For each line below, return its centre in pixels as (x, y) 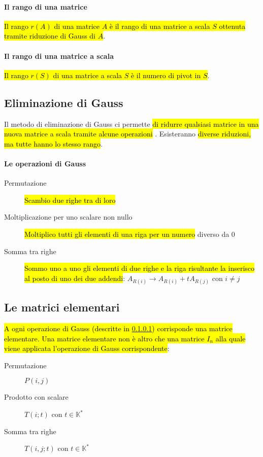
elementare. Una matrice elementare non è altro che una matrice (104, 338)
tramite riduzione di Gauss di (50, 36)
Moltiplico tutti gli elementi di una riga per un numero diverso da (127, 234)
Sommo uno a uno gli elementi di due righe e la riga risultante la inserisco (140, 268)
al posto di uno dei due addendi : (75, 278)
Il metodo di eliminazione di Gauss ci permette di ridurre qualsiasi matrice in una (131, 124)
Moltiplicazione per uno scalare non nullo (68, 217)
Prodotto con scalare (36, 397)
